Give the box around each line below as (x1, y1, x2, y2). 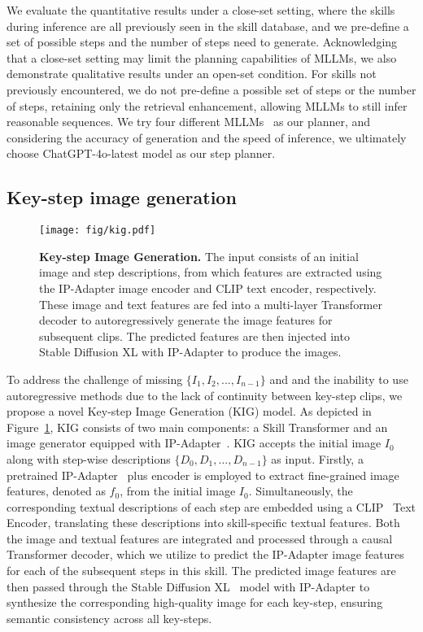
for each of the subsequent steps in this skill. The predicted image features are (7, 562, 396, 579)
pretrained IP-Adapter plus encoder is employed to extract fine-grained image (7, 466, 399, 483)
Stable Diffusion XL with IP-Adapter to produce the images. (39, 343, 342, 360)
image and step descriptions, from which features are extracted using (39, 264, 382, 281)
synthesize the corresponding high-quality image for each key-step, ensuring (7, 594, 383, 611)
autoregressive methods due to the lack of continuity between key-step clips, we (7, 386, 403, 403)
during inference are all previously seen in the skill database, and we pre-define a (7, 17, 409, 34)
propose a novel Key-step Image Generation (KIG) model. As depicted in (7, 403, 372, 420)
